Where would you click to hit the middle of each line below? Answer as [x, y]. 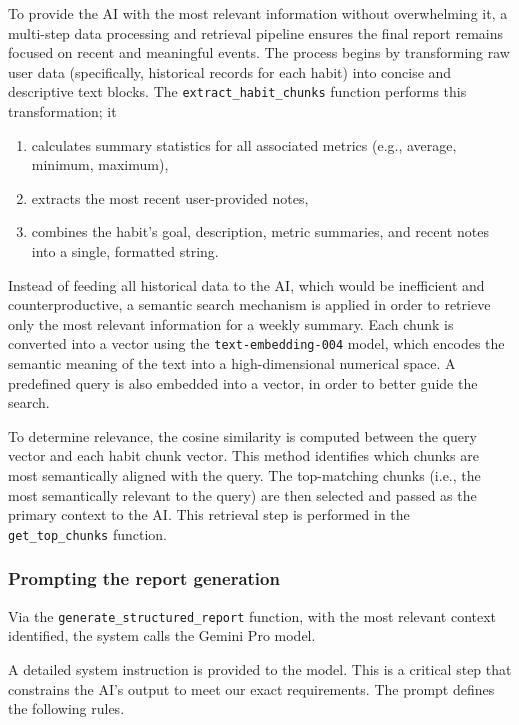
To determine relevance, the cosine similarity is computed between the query [242, 435]
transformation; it [62, 111]
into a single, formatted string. [125, 251]
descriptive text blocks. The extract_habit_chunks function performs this [237, 91]
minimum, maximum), [100, 164]
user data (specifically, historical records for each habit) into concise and [230, 71]
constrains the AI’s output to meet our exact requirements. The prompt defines [251, 688]
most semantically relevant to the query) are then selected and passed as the [242, 494]
